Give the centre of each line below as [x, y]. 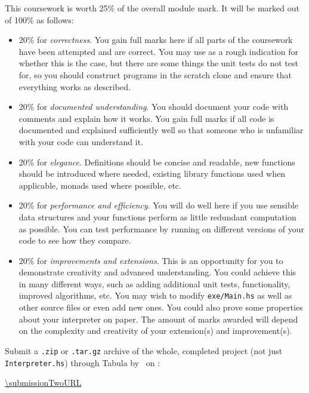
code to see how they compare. [75, 240]
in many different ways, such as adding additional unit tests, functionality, [154, 283]
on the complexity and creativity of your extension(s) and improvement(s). [155, 331]
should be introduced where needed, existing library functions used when [152, 174]
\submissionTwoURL [43, 383]
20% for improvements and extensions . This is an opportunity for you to [151, 260]
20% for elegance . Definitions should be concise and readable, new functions [157, 162]
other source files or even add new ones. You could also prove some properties [161, 307]
